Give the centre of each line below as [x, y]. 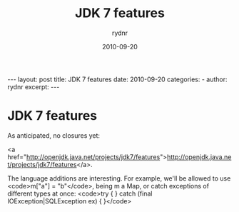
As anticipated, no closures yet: [54, 135]
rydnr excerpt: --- [34, 86]
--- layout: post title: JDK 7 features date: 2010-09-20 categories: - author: [117, 79]
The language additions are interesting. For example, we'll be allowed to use [119, 178]
